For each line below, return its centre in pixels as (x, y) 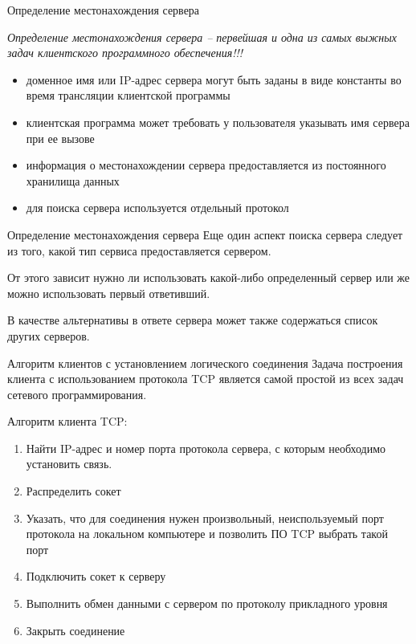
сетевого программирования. (77, 394)
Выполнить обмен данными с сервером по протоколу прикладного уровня (207, 603)
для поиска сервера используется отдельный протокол (157, 208)
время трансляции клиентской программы (128, 95)
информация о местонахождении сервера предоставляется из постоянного (206, 165)
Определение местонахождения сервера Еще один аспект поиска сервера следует (205, 234)
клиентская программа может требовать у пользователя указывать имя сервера (218, 122)
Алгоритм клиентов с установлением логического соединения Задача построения (205, 363)
